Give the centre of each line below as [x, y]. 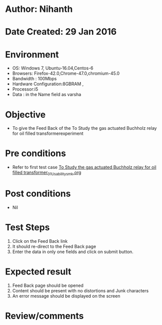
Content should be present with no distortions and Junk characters [81, 290]
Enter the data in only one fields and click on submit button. [73, 252]
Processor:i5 [25, 89]
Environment [32, 54]
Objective [25, 114]
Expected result [38, 272]
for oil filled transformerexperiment [48, 134]
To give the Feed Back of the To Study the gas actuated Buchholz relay [84, 128]
